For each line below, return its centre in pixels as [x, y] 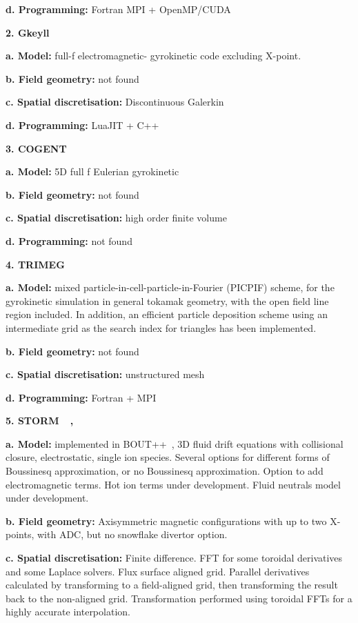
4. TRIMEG [35, 264]
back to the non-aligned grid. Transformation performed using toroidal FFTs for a [179, 598]
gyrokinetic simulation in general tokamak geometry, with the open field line [167, 300]
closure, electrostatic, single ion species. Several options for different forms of [168, 457]
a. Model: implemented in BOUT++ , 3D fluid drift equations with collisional [175, 443]
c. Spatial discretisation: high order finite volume [116, 218]
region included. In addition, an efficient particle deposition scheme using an [167, 314]
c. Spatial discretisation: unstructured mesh [105, 374]
